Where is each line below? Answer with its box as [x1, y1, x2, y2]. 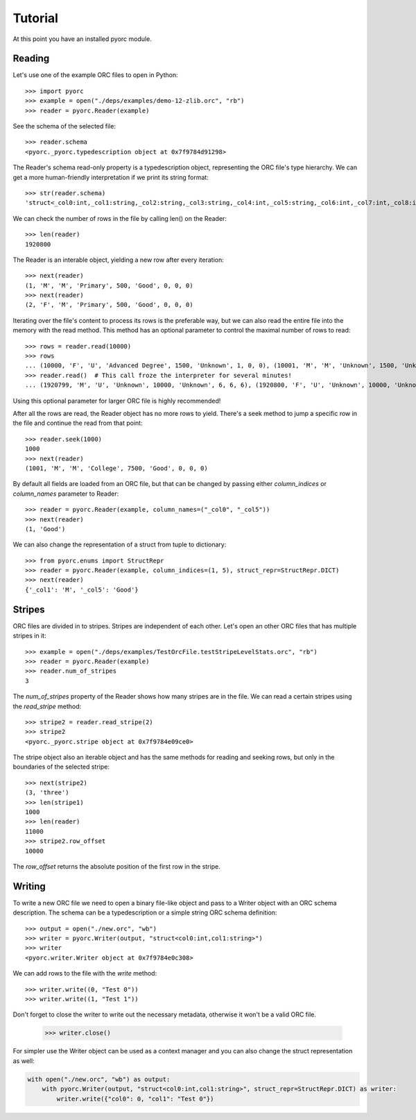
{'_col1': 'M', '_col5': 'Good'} [25, 585, 139, 594]
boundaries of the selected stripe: [12, 762, 110, 771]
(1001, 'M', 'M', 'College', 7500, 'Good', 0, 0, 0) [25, 464, 208, 472]
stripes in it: [12, 632, 46, 640]
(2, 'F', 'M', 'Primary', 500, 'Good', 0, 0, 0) [25, 301, 193, 309]
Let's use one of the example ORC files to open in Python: [12, 71, 178, 79]
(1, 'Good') [25, 525, 66, 533]
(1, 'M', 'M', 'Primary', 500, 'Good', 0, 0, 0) [25, 281, 193, 290]
